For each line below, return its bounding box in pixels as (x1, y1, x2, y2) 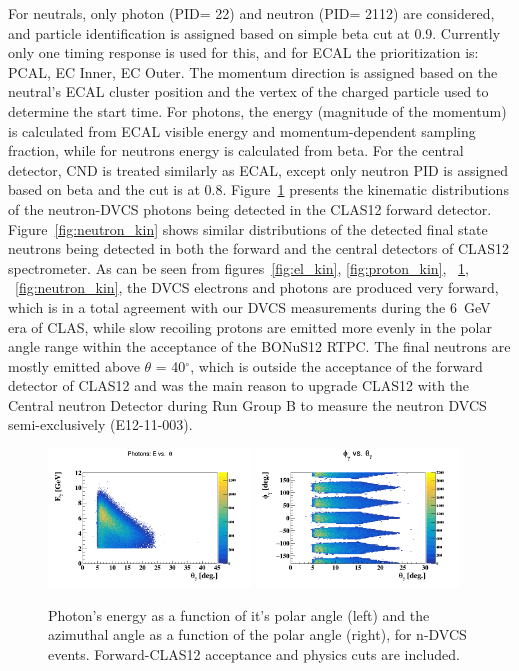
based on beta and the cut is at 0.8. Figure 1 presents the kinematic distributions (8, 179, 509, 200)
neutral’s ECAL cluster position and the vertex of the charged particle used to (8, 81, 489, 102)
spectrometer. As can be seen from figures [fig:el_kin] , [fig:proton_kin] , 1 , (8, 257, 470, 278)
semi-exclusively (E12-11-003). (8, 414, 193, 435)
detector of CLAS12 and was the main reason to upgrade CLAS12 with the (8, 375, 470, 396)
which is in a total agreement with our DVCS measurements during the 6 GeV (8, 296, 491, 317)
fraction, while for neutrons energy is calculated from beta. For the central (8, 140, 464, 161)
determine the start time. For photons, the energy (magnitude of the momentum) (8, 100, 507, 121)
